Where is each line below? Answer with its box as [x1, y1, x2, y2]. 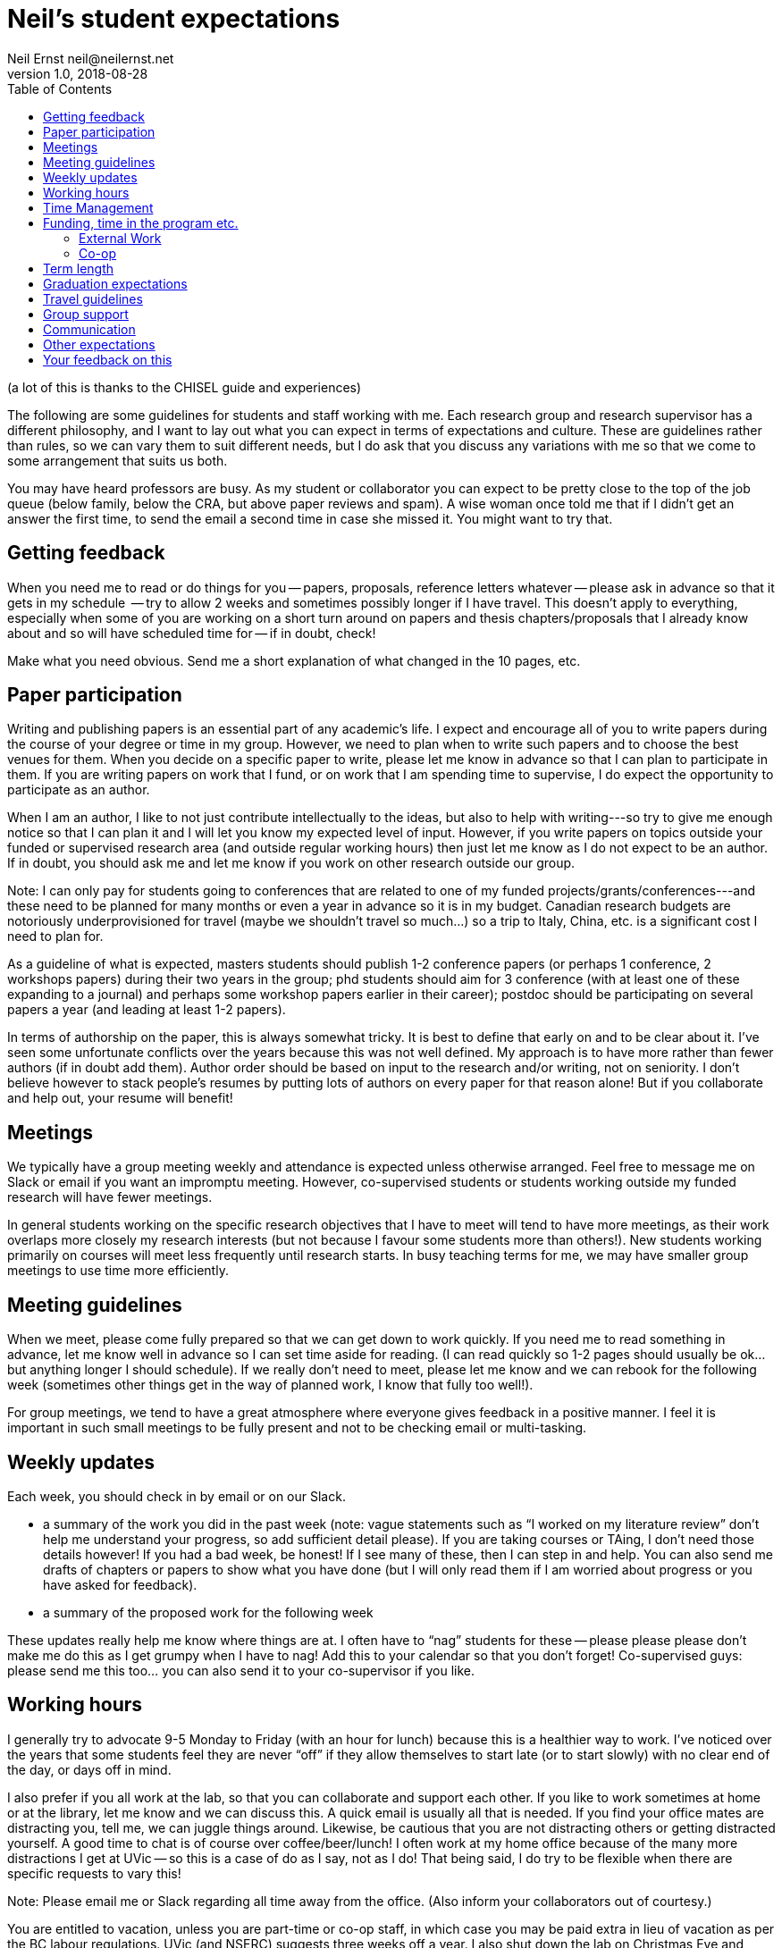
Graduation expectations [43, 275, 188, 291]
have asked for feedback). [43, 1576, 198, 1592]
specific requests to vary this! [7, 1865, 181, 1881]
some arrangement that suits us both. [7, 452, 228, 468]
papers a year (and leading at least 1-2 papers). [7, 1002, 286, 1018]
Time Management [43, 199, 154, 215]
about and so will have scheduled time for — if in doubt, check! [7, 625, 376, 641]
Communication [43, 321, 136, 337]
